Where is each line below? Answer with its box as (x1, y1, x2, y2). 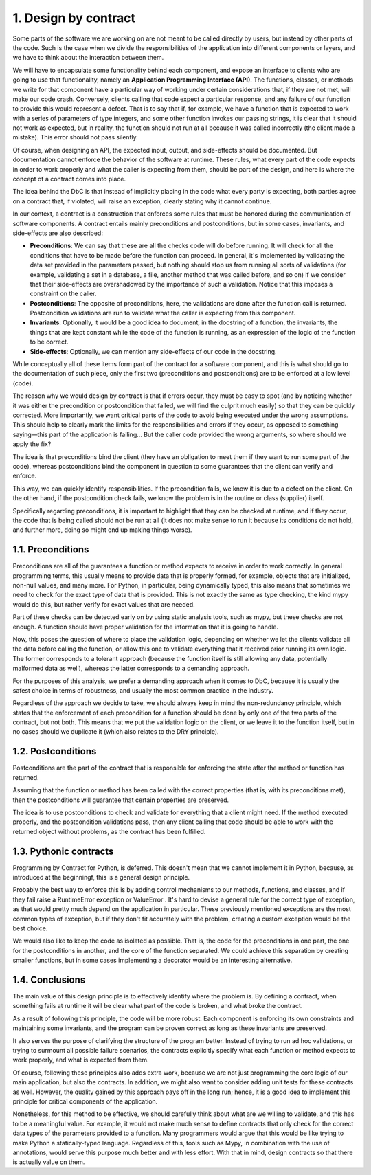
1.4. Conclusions (12, 974, 86, 985)
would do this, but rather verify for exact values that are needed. (12, 600, 195, 608)
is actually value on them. (12, 1158, 85, 1166)
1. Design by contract (12, 10, 136, 25)
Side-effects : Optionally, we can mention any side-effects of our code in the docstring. (30, 347, 278, 355)
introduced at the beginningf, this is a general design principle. (12, 873, 190, 881)
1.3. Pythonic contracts (12, 845, 114, 857)
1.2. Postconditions (12, 746, 97, 757)
